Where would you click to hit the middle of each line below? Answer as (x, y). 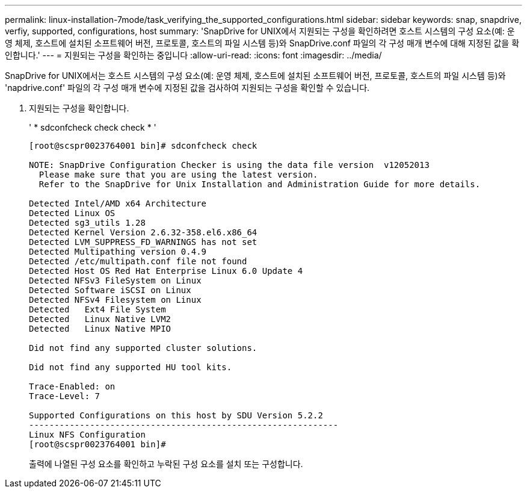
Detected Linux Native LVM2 (100, 319)
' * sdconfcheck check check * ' (93, 127)
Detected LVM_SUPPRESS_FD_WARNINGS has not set (143, 242)
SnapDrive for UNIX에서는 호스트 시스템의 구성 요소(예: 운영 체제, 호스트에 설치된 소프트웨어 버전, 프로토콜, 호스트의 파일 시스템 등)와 (255, 76)
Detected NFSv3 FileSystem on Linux (115, 281)
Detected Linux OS (72, 213)
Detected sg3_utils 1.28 (87, 223)
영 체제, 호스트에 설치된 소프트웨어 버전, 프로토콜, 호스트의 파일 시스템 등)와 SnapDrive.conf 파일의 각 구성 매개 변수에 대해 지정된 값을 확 (262, 43)
